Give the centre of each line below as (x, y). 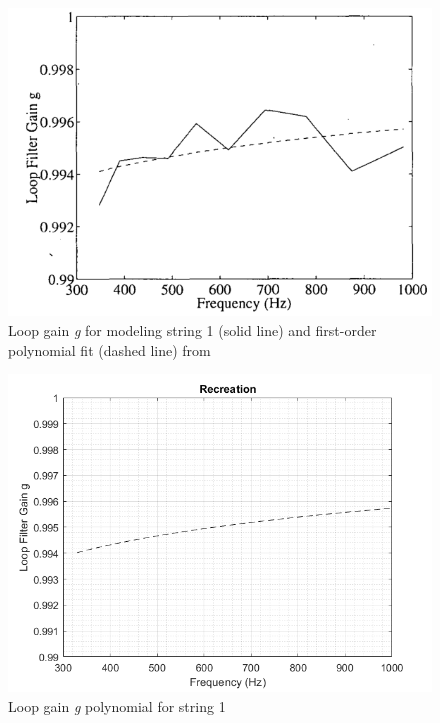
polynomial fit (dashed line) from (109, 349)
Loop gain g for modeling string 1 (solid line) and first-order (192, 330)
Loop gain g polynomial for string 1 (117, 705)
